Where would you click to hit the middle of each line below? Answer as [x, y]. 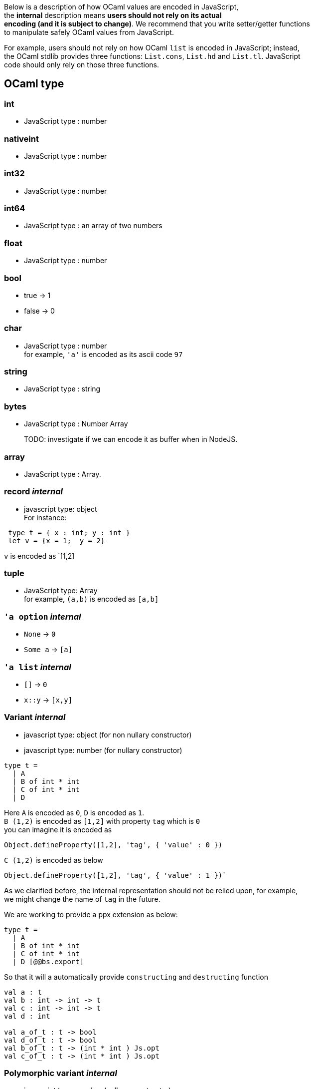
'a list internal [38, 667]
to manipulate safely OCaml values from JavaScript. [89, 32]
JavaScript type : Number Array [76, 424]
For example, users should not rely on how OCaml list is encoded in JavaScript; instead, [152, 48]
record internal [33, 492]
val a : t [23, 992]
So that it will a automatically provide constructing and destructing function [136, 977]
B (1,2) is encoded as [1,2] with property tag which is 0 [102, 821]
